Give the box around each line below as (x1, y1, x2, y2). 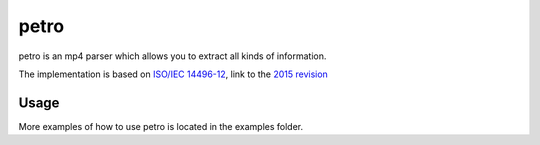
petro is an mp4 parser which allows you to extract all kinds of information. (18, 50, 327, 62)
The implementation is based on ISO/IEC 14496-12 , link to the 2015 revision (18, 68, 329, 80)
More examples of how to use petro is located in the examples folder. (18, 120, 304, 132)
